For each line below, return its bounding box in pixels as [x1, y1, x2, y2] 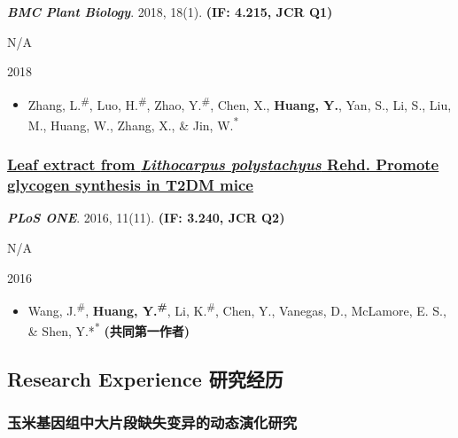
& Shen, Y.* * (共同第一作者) [27, 319, 190, 340]
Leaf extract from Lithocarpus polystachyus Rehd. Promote [7, 153, 439, 176]
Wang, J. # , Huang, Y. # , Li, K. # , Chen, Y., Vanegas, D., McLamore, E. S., [27, 299, 446, 319]
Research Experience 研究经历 [7, 365, 283, 393]
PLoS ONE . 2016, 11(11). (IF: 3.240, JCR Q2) [7, 208, 285, 227]
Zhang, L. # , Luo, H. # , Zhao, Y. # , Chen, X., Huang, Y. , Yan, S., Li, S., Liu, [27, 92, 452, 113]
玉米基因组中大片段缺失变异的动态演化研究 [7, 411, 298, 434]
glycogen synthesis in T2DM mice [7, 174, 253, 196]
